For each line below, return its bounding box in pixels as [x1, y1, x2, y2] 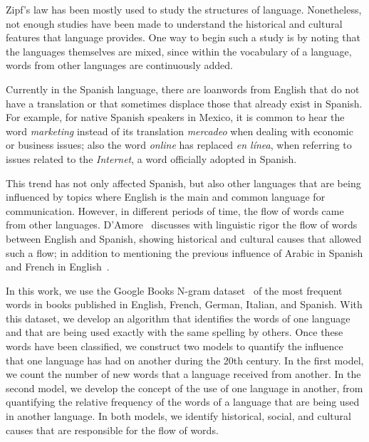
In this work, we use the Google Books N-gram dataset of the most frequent [6, 283, 343, 298]
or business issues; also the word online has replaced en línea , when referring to [6, 137, 352, 152]
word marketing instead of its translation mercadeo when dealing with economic [6, 123, 353, 138]
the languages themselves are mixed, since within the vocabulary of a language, [6, 43, 352, 58]
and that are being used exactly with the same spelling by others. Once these [6, 325, 343, 340]
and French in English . [6, 259, 110, 274]
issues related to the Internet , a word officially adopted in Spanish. [6, 151, 297, 166]
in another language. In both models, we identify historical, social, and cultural [6, 409, 351, 423]
